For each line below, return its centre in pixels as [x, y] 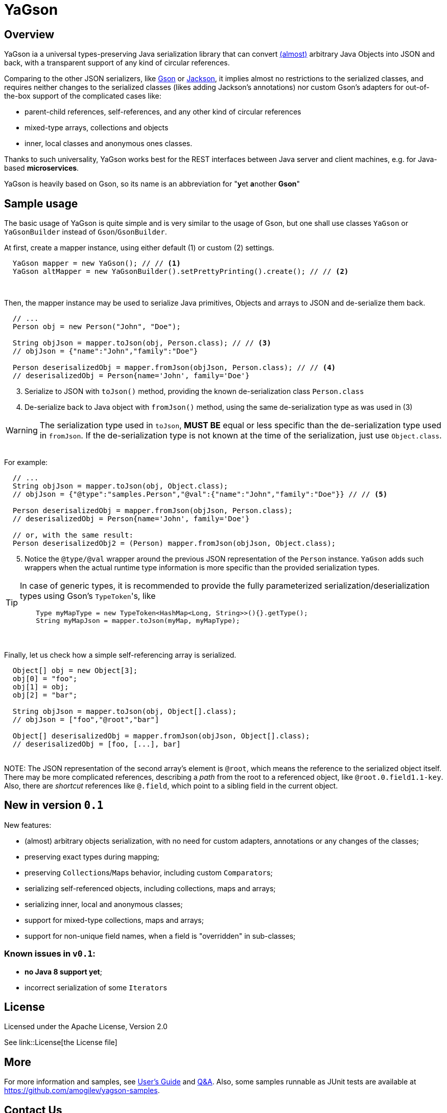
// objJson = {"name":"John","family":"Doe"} [105, 351]
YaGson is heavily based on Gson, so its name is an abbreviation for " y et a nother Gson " [152, 184]
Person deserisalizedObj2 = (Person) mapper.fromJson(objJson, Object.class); [174, 543]
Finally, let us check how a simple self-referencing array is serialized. [120, 655]
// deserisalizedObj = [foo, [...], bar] [97, 744]
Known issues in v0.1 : [50, 954]
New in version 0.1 [54, 805]
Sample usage [41, 203]
